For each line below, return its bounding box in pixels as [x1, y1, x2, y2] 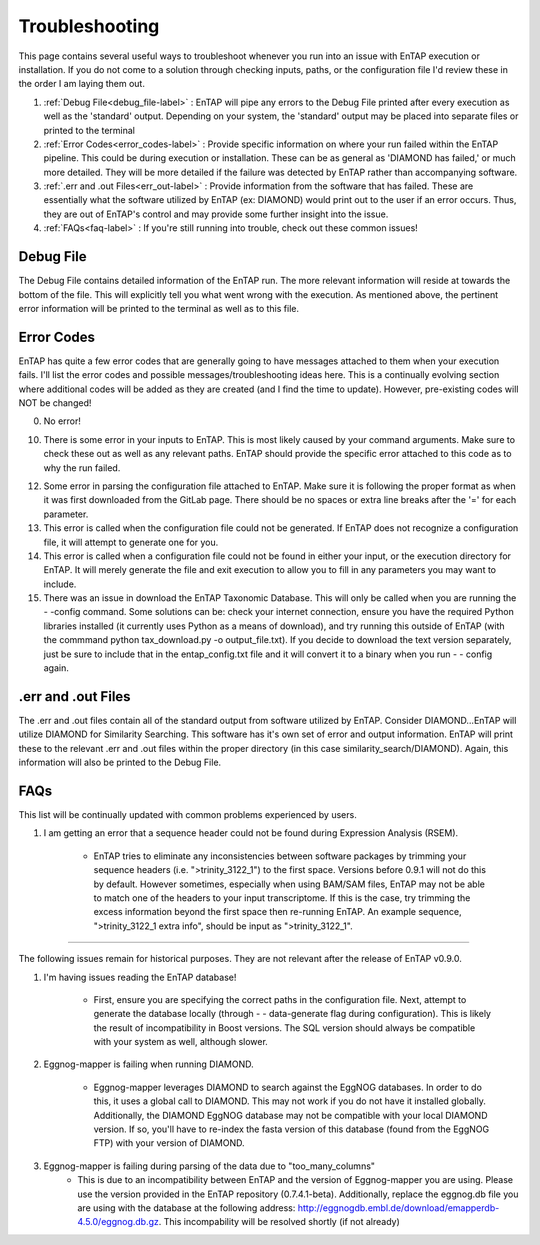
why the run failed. [43, 461, 121, 474]
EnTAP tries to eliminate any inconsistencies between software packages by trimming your [93, 850, 467, 862]
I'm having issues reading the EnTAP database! [43, 971, 237, 983]
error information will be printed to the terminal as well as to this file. [18, 302, 300, 314]
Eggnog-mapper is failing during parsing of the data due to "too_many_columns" [43, 1160, 375, 1172]
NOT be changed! [18, 397, 92, 409]
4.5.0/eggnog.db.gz [77, 1216, 160, 1228]
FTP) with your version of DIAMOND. [93, 1137, 245, 1149]
